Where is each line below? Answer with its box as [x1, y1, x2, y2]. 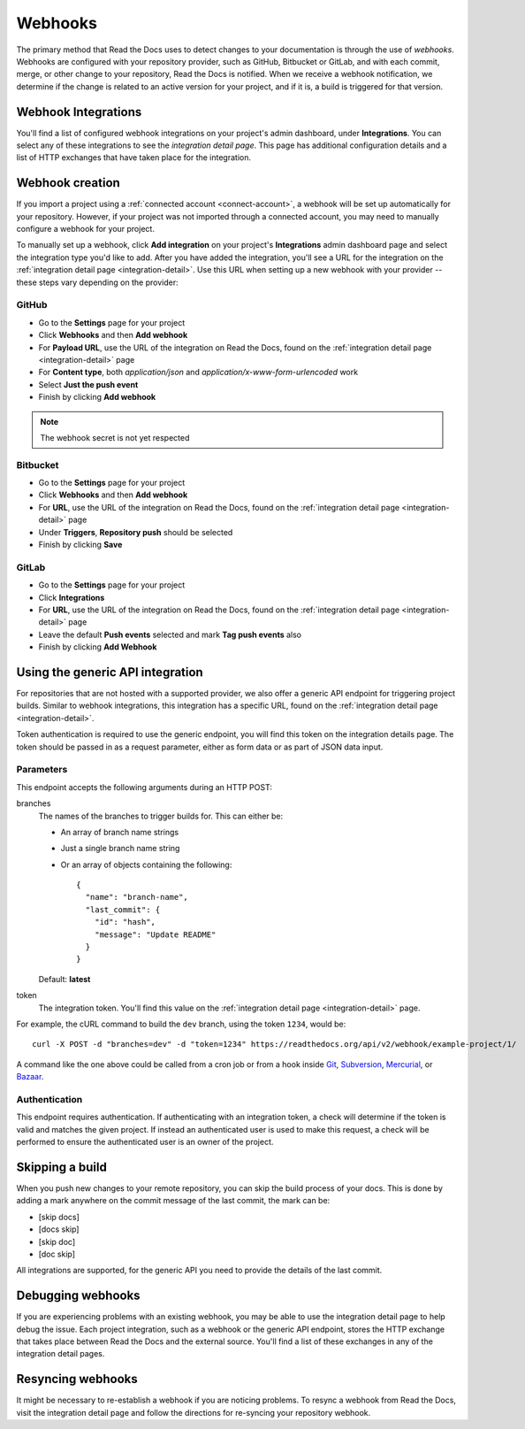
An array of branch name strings [60, 826, 179, 837]
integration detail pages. [16, 1348, 105, 1359]
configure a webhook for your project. [16, 224, 155, 234]
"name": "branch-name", [85, 892, 189, 903]
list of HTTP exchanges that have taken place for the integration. [16, 152, 252, 163]
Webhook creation [16, 175, 121, 190]
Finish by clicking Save [38, 540, 123, 550]
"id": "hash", [94, 917, 156, 927]
